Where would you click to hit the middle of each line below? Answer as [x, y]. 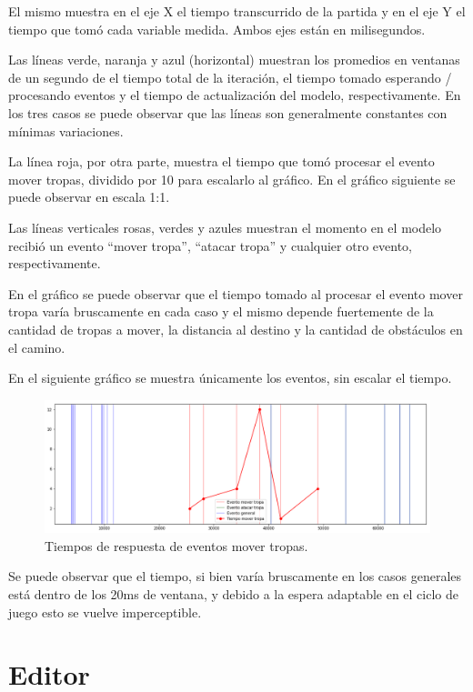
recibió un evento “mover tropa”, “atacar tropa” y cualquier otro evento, [210, 245]
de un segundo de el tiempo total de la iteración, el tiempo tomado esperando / [230, 77]
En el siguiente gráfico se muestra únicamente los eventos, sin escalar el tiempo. [230, 378]
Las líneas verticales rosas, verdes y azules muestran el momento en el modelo [225, 227]
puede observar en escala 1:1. [89, 197]
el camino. [37, 347]
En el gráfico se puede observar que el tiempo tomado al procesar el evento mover [236, 293]
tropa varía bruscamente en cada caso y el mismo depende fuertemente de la [221, 311]
